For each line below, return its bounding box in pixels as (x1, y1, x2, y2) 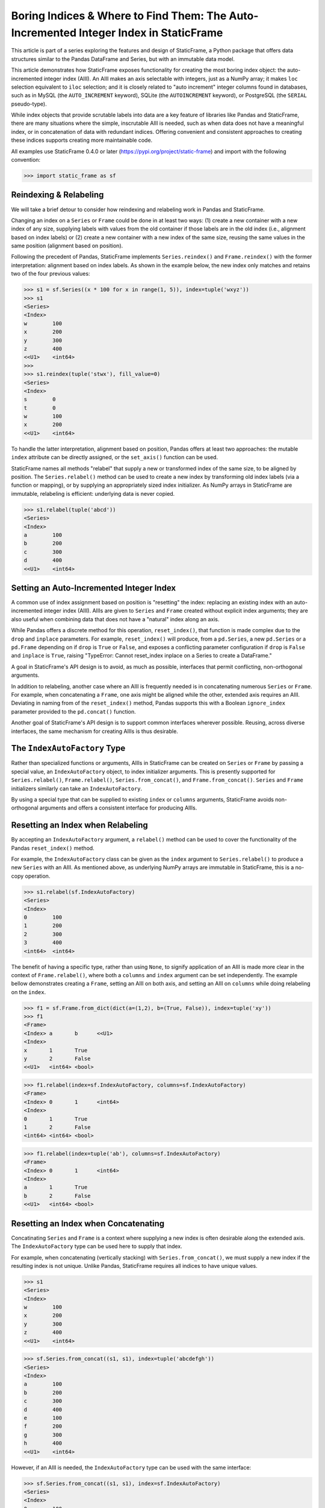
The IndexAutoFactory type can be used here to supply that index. (11, 1243, 183, 1250)
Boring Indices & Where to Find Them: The (11, 9, 227, 22)
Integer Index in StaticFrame (78, 26, 223, 39)
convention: (11, 156, 41, 163)
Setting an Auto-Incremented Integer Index (11, 583, 176, 593)
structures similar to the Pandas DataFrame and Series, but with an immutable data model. (11, 55, 235, 63)
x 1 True (23, 1047, 88, 1054)
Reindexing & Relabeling (11, 190, 104, 200)
